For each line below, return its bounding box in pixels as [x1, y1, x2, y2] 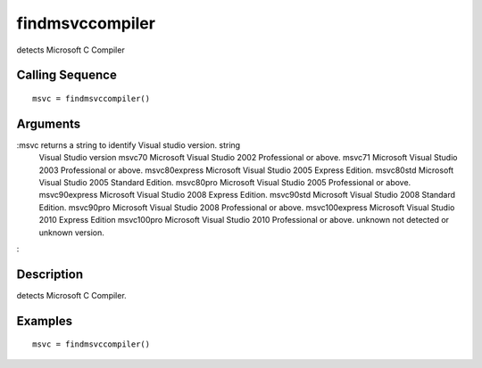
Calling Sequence [16, 68, 118, 83]
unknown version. [38, 227, 104, 238]
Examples [16, 313, 73, 329]
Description [16, 266, 84, 282]
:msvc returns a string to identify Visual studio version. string [16, 139, 241, 151]
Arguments [16, 116, 81, 131]
